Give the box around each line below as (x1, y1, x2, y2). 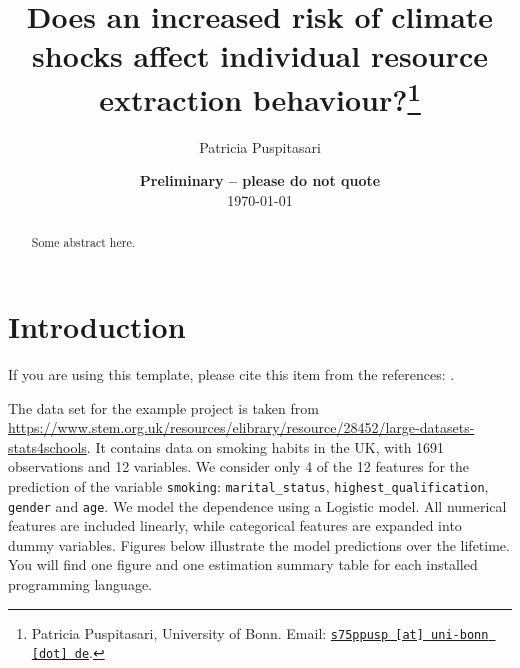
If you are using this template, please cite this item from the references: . (8, 364, 455, 384)
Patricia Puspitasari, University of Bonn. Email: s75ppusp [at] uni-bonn (31, 622, 489, 643)
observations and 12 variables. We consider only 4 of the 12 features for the (8, 456, 470, 477)
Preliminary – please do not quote (139, 170, 381, 191)
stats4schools (8, 436, 87, 457)
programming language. (8, 574, 152, 595)
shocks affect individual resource (32, 35, 488, 76)
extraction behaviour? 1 (99, 74, 421, 119)
